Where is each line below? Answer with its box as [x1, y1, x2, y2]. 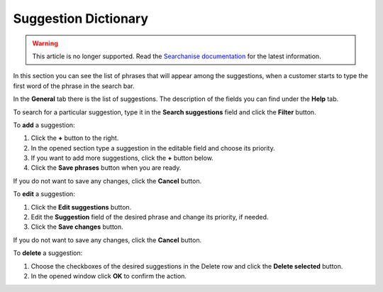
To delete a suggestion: [13, 249, 83, 257]
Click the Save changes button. [30, 222, 123, 231]
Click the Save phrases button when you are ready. [30, 163, 182, 172]
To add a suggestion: [13, 121, 75, 129]
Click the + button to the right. [30, 134, 119, 142]
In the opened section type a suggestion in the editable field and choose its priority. [30, 144, 276, 152]
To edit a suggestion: [13, 190, 76, 198]
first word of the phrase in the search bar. [13, 82, 135, 90]
